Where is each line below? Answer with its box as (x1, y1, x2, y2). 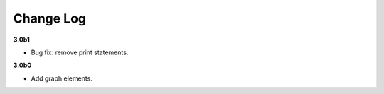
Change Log (13, 11, 87, 26)
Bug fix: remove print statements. (31, 48, 129, 57)
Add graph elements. (31, 74, 92, 83)
